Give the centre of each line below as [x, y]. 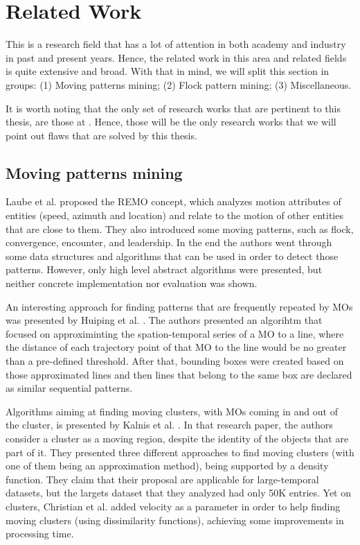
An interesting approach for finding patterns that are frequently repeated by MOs [179, 306]
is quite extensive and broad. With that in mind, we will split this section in [168, 71]
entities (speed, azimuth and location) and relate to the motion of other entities [174, 215]
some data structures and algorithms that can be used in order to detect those [172, 256]
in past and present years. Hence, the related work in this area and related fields [176, 57]
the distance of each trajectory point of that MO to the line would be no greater [176, 347]
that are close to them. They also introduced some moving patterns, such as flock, [180, 228]
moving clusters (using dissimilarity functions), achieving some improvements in [175, 520]
